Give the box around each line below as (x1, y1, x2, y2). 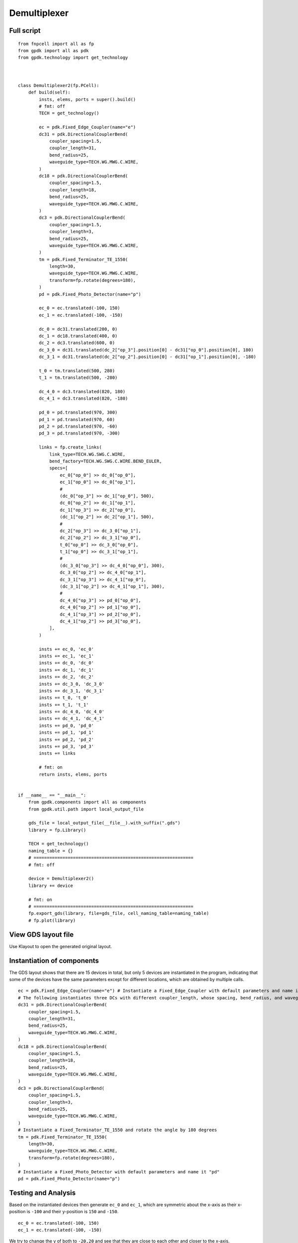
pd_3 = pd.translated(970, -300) (39, 431, 120, 436)
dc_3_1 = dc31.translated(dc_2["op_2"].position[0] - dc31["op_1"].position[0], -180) (39, 354, 257, 360)
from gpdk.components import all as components (28, 799, 147, 805)
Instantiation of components (9, 956, 99, 965)
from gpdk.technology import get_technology (18, 55, 129, 61)
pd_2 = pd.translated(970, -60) (39, 424, 118, 430)
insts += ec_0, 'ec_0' (39, 646, 94, 652)
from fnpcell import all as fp (18, 41, 94, 47)
